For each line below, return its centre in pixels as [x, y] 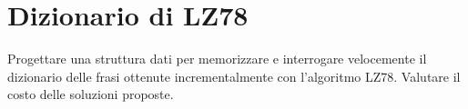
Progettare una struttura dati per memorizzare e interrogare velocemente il [217, 59]
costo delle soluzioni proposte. [91, 94]
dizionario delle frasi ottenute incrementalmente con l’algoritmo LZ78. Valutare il [234, 76]
